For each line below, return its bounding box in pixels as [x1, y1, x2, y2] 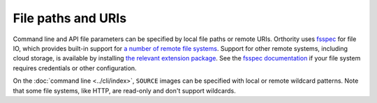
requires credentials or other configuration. [13, 63, 137, 72]
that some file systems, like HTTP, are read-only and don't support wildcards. [13, 86, 237, 95]
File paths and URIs [13, 10, 127, 26]
